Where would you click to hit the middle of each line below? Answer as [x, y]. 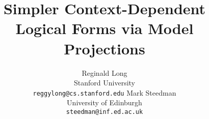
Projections [104, 48]
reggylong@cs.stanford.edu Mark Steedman [104, 92]
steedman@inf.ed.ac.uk [104, 112]
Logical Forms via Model [104, 28]
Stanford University [104, 83]
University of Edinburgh [104, 102]
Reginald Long [104, 72]
